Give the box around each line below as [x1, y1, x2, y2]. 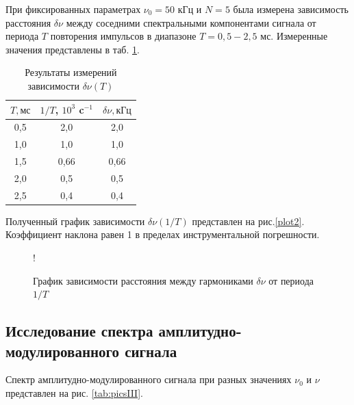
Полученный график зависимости [5, 213, 145, 228]
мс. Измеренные [260, 29, 328, 43]
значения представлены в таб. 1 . [5, 42, 140, 56]
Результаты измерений [25, 65, 117, 79]
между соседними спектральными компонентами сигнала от [66, 15, 316, 29]
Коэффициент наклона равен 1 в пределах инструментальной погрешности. [5, 227, 320, 241]
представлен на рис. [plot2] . [192, 213, 305, 228]
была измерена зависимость [233, 2, 349, 16]
